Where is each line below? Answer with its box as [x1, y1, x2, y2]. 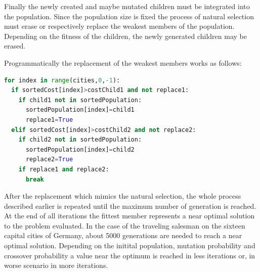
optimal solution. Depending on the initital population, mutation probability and [4, 240, 255, 251]
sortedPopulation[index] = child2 [25, 146, 135, 153]
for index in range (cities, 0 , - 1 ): [4, 76, 120, 84]
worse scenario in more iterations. [4, 260, 108, 270]
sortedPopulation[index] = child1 [25, 106, 135, 114]
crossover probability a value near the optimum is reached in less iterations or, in [4, 250, 255, 260]
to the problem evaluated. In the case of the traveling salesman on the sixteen [4, 220, 245, 231]
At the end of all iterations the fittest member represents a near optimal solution [4, 210, 255, 221]
